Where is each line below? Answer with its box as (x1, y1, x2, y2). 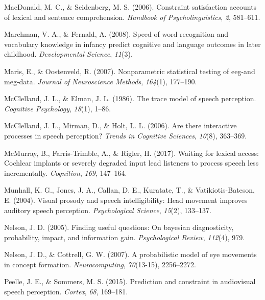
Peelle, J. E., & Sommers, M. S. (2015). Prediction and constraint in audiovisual (4, 276, 256, 287)
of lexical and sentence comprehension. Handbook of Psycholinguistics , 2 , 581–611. (4, 11, 260, 22)
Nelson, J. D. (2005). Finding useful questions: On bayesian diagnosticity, (4, 222, 234, 233)
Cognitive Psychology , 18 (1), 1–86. (4, 103, 111, 113)
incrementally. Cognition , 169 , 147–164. (4, 167, 127, 178)
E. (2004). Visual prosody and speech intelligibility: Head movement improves (4, 194, 248, 205)
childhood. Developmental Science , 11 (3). (4, 49, 133, 59)
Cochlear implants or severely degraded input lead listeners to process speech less (4, 157, 259, 168)
